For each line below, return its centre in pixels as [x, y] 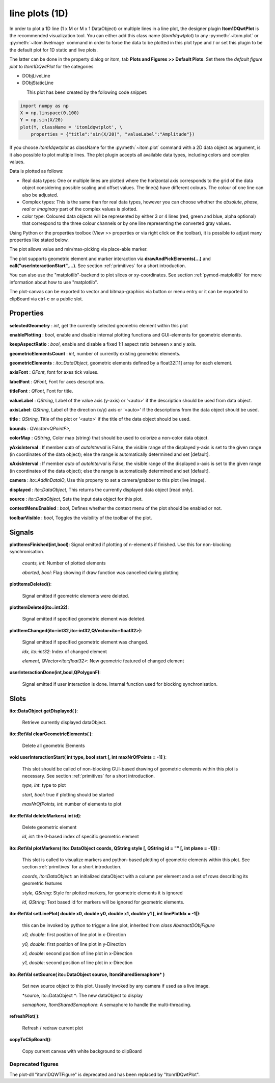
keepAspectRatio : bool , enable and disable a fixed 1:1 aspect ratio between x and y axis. [103, 344]
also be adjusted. [40, 195]
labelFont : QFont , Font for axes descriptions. [57, 381]
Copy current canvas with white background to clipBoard [82, 1051]
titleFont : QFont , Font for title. [41, 391]
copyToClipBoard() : [31, 1040]
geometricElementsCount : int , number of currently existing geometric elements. [95, 353]
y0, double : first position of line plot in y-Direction [74, 944]
